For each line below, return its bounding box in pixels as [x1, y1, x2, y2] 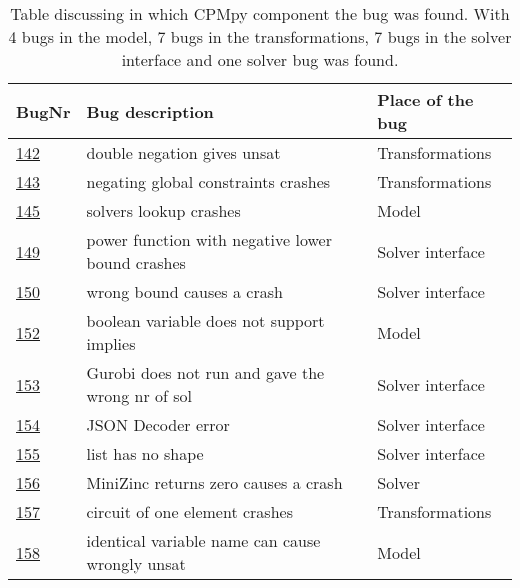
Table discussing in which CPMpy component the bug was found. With [10, 2, 510, 25]
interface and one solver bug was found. [121, 48, 399, 71]
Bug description [86, 99, 214, 123]
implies [86, 332, 136, 355]
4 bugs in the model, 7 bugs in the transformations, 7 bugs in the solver [8, 25, 512, 48]
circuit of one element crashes [86, 500, 293, 523]
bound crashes [86, 251, 186, 274]
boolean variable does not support [86, 309, 325, 332]
